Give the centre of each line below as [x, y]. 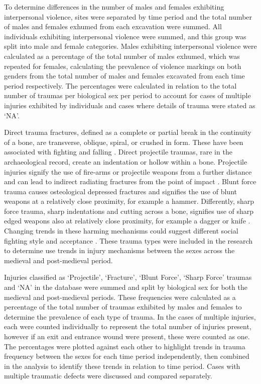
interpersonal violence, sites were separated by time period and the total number [128, 16]
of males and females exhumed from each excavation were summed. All [113, 26]
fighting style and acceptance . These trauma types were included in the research [128, 240]
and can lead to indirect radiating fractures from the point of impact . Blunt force [130, 181]
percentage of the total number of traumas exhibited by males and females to [123, 307]
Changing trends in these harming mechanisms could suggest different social [121, 231]
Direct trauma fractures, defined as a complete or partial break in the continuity [128, 132]
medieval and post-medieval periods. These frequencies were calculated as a [120, 297]
